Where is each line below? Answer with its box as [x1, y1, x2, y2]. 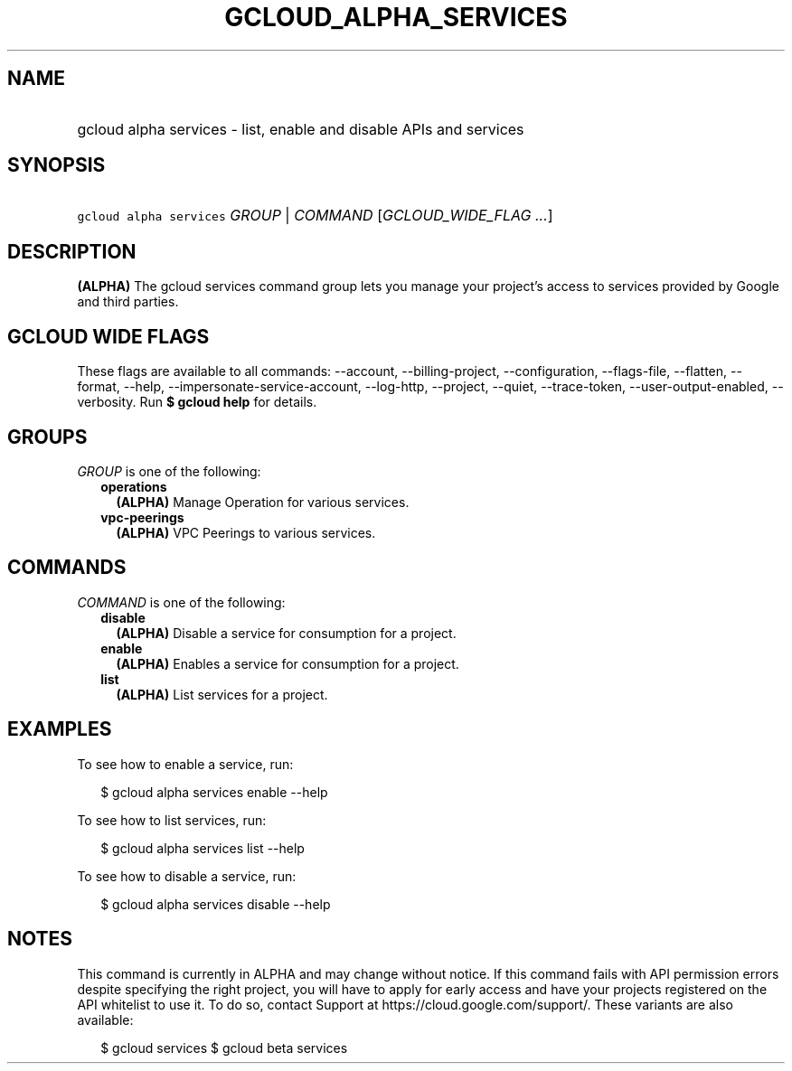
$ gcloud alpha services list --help [100, 840, 305, 856]
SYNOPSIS [7, 154, 106, 177]
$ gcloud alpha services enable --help [100, 784, 328, 800]
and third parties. [77, 294, 179, 310]
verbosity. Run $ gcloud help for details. [77, 394, 317, 410]
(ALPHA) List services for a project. [116, 686, 328, 702]
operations [100, 478, 167, 494]
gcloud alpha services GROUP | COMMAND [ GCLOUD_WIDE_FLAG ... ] [77, 206, 553, 225]
